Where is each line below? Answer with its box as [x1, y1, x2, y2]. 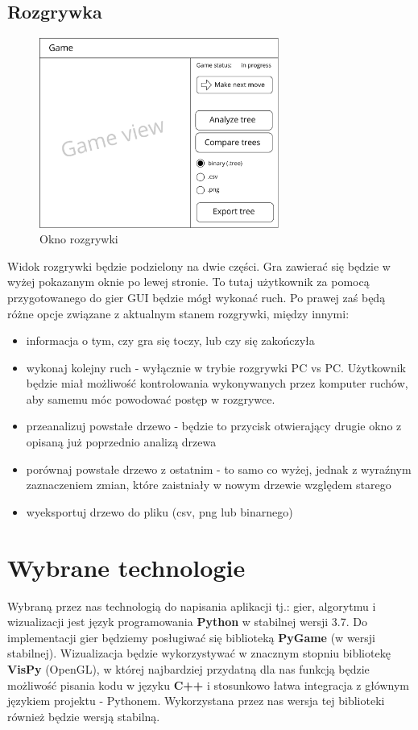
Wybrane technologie [7, 550, 246, 583]
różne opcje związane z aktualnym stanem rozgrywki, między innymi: [7, 305, 350, 321]
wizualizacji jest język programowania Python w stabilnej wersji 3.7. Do [7, 613, 367, 630]
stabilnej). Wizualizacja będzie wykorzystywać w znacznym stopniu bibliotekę [7, 645, 391, 662]
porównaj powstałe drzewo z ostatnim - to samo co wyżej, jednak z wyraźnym [26, 460, 412, 477]
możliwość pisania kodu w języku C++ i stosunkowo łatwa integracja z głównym [7, 676, 410, 693]
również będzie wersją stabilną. [7, 707, 160, 724]
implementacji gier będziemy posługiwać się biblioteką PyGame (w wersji [7, 628, 375, 645]
